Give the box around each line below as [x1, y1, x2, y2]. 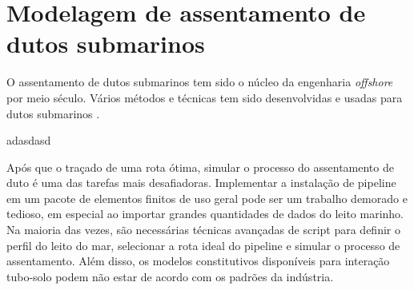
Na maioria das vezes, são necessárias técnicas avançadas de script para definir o [6, 221, 400, 238]
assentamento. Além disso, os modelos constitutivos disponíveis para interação [6, 252, 390, 269]
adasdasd [6, 132, 51, 149]
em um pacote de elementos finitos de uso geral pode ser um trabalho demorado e [6, 189, 408, 206]
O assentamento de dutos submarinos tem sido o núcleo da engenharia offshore [6, 73, 393, 90]
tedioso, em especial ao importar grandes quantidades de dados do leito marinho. [6, 205, 404, 222]
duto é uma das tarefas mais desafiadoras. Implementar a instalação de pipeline [6, 174, 396, 191]
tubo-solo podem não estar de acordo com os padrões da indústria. [6, 268, 334, 284]
